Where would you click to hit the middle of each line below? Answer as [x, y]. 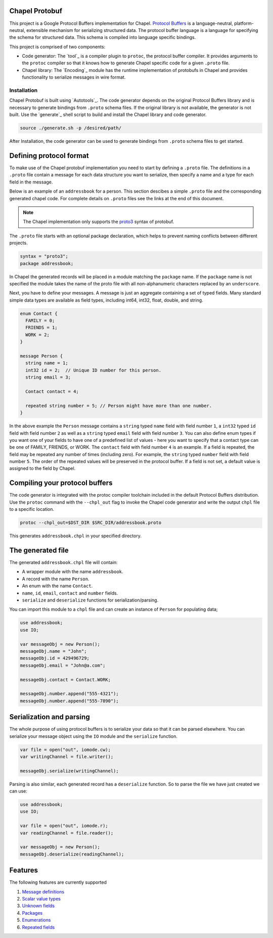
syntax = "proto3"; [44, 256]
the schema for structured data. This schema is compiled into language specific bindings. [103, 37]
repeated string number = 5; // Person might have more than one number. [119, 406]
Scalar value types [41, 899]
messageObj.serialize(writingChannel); [69, 771]
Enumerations [36, 920]
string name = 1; [47, 363]
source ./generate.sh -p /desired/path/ [71, 128]
